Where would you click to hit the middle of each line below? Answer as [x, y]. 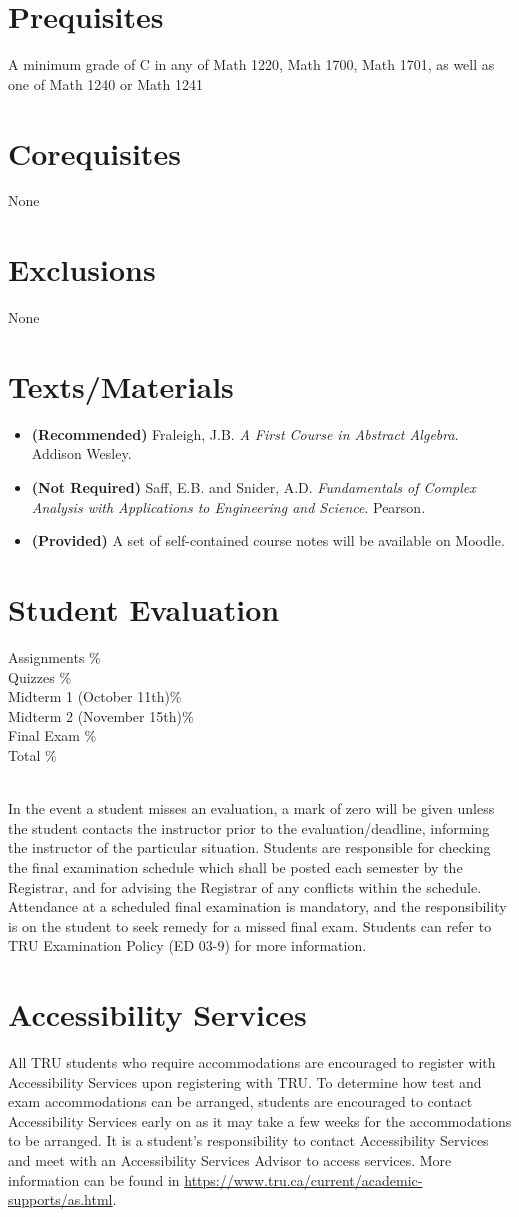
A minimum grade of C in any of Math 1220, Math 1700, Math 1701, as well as [251, 64]
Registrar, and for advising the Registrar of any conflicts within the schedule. [245, 886]
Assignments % [54, 656]
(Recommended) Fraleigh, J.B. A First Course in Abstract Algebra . [245, 433]
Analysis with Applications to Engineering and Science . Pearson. [228, 506]
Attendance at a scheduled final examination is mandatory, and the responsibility [257, 906]
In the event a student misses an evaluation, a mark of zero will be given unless [251, 808]
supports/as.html [60, 1199]
